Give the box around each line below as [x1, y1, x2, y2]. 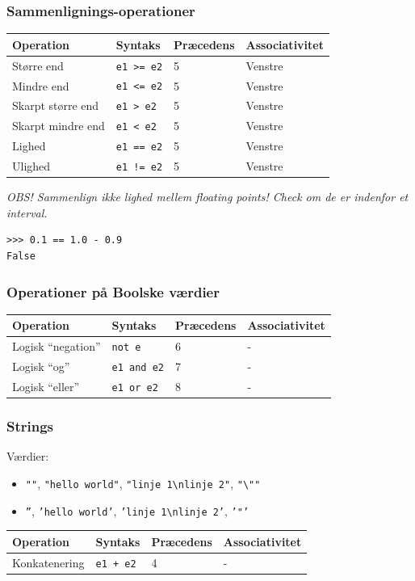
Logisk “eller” [12, 378, 80, 395]
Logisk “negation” [12, 338, 101, 355]
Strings [6, 416, 54, 436]
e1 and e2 [111, 362, 164, 374]
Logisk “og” [12, 358, 70, 375]
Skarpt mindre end [12, 117, 105, 134]
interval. [6, 204, 48, 221]
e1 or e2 [111, 382, 158, 394]
